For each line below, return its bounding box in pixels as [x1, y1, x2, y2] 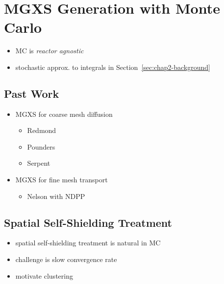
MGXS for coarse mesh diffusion [15, 109, 113, 119]
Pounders [27, 141, 55, 152]
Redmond [27, 125, 56, 135]
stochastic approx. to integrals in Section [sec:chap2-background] [15, 62, 210, 72]
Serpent [27, 158, 50, 168]
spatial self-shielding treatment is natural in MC [15, 238, 161, 248]
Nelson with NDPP [27, 191, 85, 201]
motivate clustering [15, 270, 73, 281]
